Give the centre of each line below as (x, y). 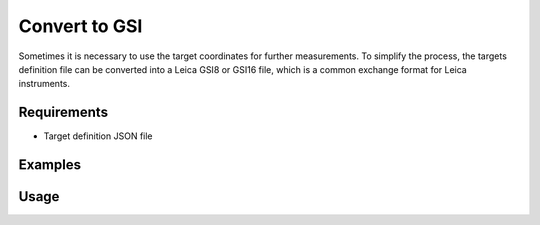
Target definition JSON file (98, 136)
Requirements (63, 112)
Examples (50, 165)
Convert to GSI (80, 26)
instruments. (44, 84)
